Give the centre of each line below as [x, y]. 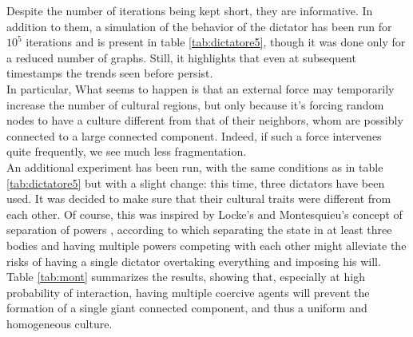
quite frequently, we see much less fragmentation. [127, 151]
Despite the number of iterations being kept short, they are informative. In [190, 10]
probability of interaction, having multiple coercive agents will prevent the [188, 292]
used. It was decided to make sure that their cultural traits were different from [199, 198]
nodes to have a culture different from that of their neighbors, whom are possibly [205, 120]
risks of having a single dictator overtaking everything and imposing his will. [194, 261]
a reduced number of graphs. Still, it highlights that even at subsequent [181, 57]
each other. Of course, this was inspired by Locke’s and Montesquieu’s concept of [205, 214]
